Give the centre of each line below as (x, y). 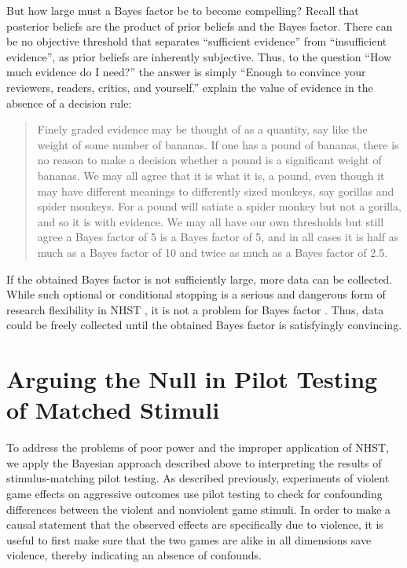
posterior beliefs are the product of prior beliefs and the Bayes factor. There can (200, 26)
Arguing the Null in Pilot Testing (192, 379)
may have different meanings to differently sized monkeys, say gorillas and (216, 191)
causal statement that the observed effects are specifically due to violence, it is (195, 524)
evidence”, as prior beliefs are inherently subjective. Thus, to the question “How (199, 56)
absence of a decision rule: (69, 103)
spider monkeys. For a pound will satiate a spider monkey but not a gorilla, (219, 206)
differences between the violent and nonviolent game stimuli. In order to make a (199, 509)
